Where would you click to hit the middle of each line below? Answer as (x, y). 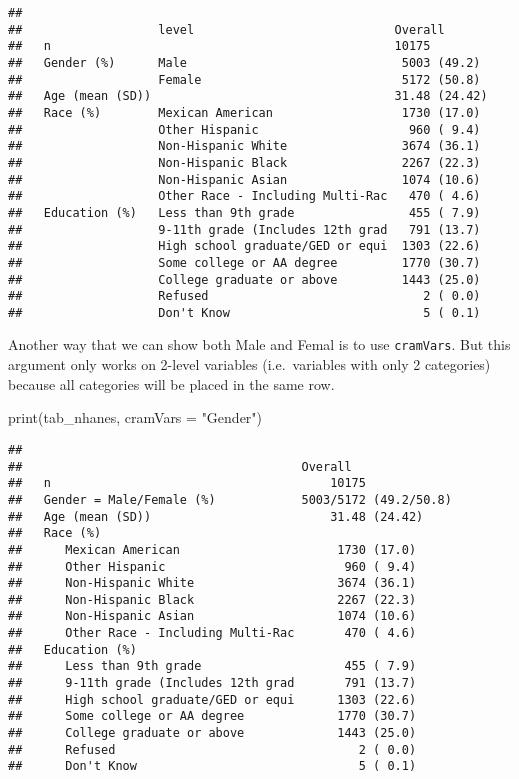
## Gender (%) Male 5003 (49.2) (244, 62)
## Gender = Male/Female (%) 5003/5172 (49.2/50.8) (230, 499)
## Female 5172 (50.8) (244, 79)
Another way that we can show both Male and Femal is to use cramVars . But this (259, 344)
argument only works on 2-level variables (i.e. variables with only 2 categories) (249, 364)
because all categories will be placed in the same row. (171, 383)
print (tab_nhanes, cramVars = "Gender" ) (135, 417)
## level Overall (226, 29)
